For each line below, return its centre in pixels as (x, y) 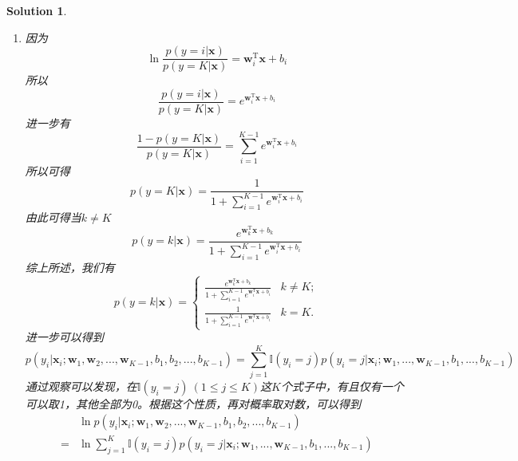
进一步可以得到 (64, 337)
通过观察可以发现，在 (81, 386)
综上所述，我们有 (70, 267)
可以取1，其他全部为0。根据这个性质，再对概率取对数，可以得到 (193, 403)
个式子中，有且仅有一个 (342, 386)
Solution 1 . (37, 10)
